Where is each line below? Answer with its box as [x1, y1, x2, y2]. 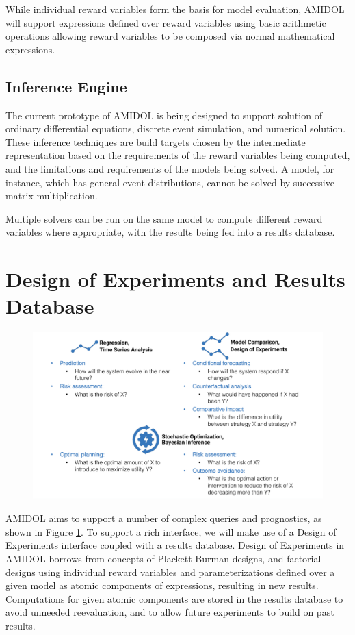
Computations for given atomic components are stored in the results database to [5, 591, 343, 606]
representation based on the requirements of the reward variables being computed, [5, 148, 350, 162]
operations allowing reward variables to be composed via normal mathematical [5, 29, 335, 43]
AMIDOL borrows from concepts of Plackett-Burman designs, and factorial [5, 551, 321, 566]
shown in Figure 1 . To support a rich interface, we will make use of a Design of [5, 524, 337, 538]
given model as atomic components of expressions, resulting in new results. [5, 578, 319, 593]
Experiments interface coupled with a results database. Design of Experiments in [5, 538, 345, 552]
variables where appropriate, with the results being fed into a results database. [5, 225, 335, 239]
